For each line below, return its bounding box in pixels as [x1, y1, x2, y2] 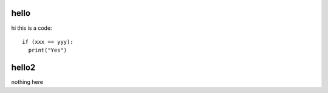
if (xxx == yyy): [22, 38, 73, 45]
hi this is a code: [11, 24, 52, 32]
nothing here [11, 78, 44, 86]
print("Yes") [28, 47, 67, 54]
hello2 [11, 63, 36, 73]
